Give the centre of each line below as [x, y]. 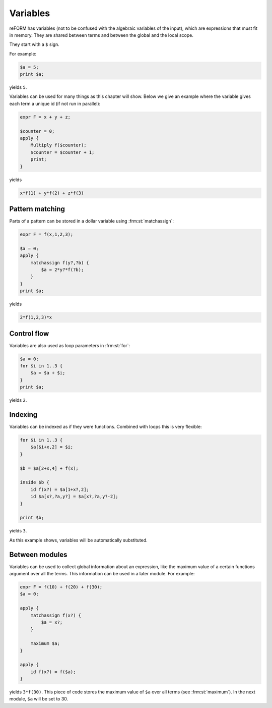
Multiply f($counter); [58, 145]
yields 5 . [18, 87]
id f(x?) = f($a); [53, 672]
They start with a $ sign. [35, 44]
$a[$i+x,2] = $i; [52, 447]
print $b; [32, 518]
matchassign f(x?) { [56, 615]
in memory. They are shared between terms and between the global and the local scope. [101, 35]
